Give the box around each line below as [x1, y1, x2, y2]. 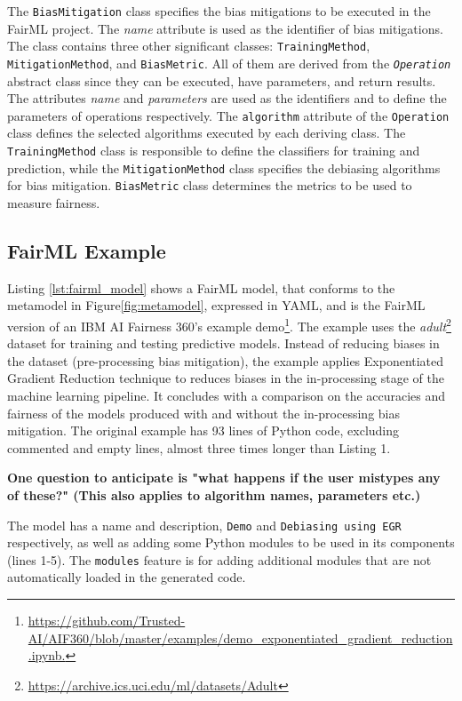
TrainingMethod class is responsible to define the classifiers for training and [7, 141, 420, 159]
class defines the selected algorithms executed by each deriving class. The [7, 123, 406, 142]
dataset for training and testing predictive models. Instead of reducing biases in [7, 334, 440, 353]
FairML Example [7, 236, 166, 264]
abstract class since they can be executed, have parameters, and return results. [7, 71, 436, 90]
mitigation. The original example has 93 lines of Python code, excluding [7, 421, 400, 440]
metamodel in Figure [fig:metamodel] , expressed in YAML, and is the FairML [7, 296, 426, 315]
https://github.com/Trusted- [28, 611, 186, 630]
